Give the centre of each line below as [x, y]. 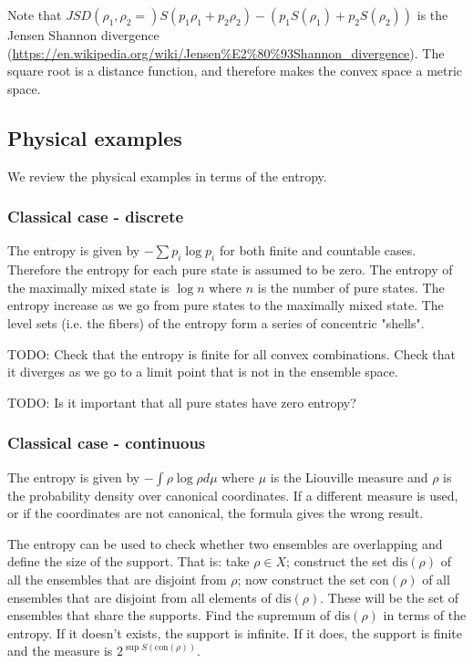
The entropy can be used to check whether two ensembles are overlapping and [225, 543]
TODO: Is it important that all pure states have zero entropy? [182, 402]
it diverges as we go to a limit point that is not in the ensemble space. [203, 372]
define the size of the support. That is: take [129, 561]
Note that [35, 15]
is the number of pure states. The [351, 287]
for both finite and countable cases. [318, 250]
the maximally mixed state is [88, 287]
